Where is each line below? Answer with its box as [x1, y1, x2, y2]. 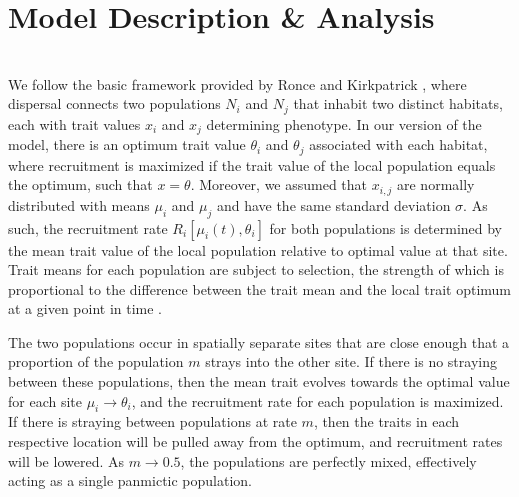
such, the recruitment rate [8, 217, 168, 238]
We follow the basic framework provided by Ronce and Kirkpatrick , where [8, 73, 467, 94]
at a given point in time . [8, 298, 163, 319]
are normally [397, 174, 475, 195]
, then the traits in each [313, 411, 460, 432]
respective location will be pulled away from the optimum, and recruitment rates [8, 431, 503, 452]
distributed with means [8, 194, 150, 215]
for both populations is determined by [269, 217, 503, 238]
